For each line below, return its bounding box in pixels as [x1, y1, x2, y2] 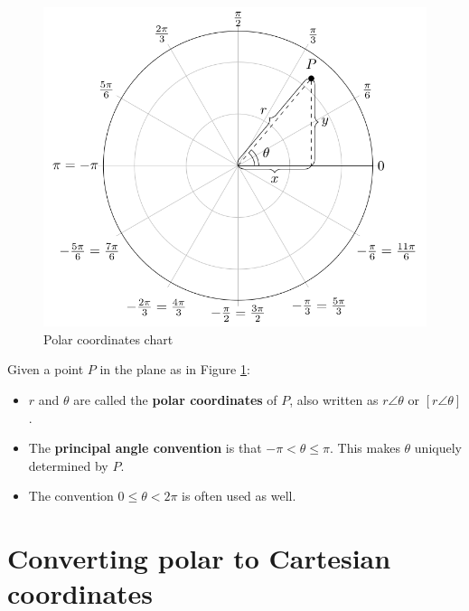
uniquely [414, 438, 462, 457]
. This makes [330, 438, 400, 457]
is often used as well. [182, 486, 296, 505]
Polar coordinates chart [43, 329, 174, 348]
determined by [28, 456, 108, 475]
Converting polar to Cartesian [7, 540, 391, 577]
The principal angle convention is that [28, 438, 262, 457]
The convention [28, 486, 114, 505]
